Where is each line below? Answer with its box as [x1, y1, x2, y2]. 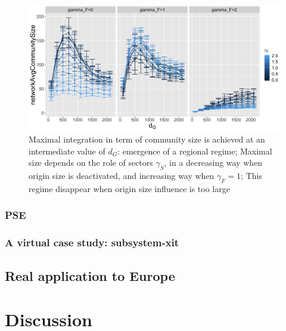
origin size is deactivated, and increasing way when [29, 169, 214, 182]
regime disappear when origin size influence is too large [29, 182, 230, 194]
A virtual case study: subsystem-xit [5, 235, 179, 250]
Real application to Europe [5, 266, 175, 284]
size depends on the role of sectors [29, 156, 153, 169]
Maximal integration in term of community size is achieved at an [29, 133, 265, 146]
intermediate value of [29, 144, 105, 157]
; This [241, 169, 262, 182]
